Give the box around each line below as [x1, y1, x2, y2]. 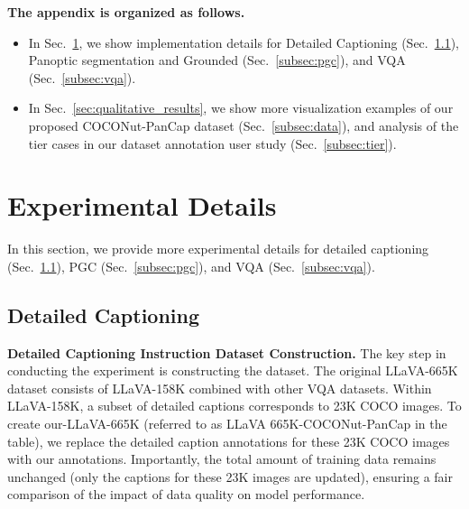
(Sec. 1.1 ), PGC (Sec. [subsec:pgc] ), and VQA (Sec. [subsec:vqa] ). [7, 256, 375, 275]
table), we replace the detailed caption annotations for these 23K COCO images [7, 431, 450, 450]
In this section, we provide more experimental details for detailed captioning [7, 239, 429, 258]
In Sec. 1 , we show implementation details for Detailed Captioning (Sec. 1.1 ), [28, 32, 459, 51]
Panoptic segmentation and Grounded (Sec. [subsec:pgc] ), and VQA [28, 51, 406, 69]
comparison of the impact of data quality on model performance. [7, 485, 365, 504]
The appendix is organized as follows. [7, 3, 245, 21]
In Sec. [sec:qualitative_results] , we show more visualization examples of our [28, 98, 454, 117]
